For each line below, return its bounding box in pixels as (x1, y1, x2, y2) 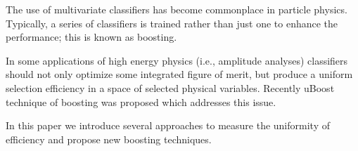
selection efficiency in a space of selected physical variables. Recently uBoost (6, 80, 335, 95)
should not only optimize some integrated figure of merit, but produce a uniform (6, 67, 353, 81)
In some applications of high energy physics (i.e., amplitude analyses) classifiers (6, 53, 348, 67)
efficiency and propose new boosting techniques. (6, 131, 212, 146)
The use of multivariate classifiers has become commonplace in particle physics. (6, 2, 347, 16)
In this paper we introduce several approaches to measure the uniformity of (6, 118, 330, 133)
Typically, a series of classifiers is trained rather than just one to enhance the (6, 15, 338, 30)
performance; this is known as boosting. (6, 29, 177, 44)
